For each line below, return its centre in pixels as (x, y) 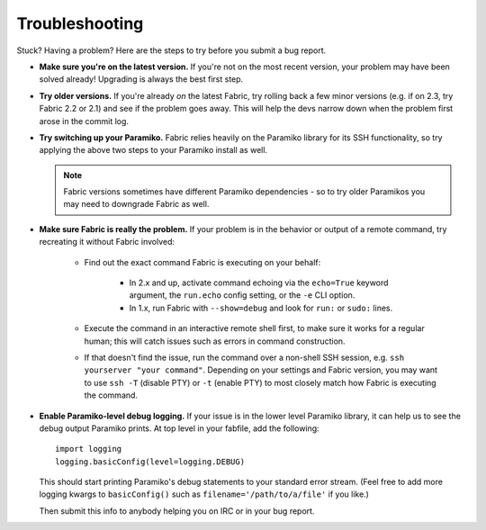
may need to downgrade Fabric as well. (136, 204)
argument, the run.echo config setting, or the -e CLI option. (242, 295)
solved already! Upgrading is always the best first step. (141, 79)
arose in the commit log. (84, 121)
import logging (89, 449)
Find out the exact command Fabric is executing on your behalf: (202, 262)
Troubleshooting (80, 23)
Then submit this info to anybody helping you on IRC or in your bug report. (177, 511)
